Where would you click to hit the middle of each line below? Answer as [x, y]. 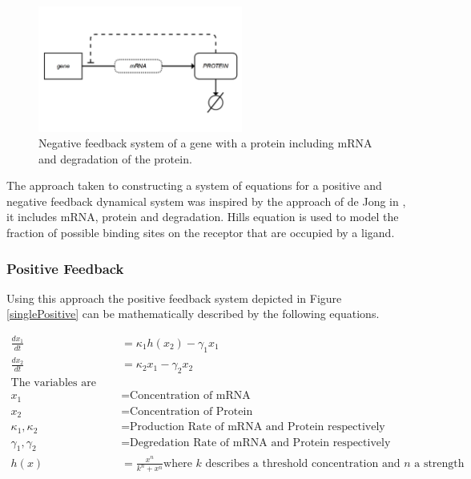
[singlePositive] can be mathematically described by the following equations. [193, 314]
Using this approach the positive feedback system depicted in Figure [174, 298]
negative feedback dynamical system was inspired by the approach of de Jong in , [206, 201]
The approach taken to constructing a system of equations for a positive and [194, 185]
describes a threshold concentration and [303, 463]
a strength [439, 463]
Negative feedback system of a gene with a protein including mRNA [205, 143]
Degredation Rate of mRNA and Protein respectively [260, 443]
